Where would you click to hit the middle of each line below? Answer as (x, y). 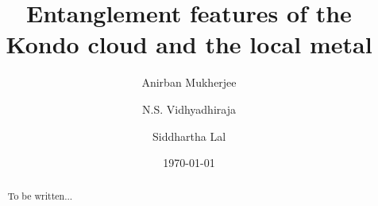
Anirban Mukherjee (189, 82)
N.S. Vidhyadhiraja (189, 109)
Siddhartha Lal (189, 136)
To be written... (40, 196)
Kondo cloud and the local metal (189, 44)
